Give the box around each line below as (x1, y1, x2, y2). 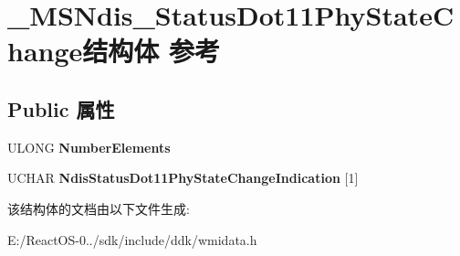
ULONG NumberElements (7, 137, 171, 156)
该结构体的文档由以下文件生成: (7, 198, 190, 218)
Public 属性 (7, 94, 115, 123)
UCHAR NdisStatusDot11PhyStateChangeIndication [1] (7, 168, 359, 187)
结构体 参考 (82, 32, 221, 69)
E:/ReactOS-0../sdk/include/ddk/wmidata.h (7, 229, 257, 249)
